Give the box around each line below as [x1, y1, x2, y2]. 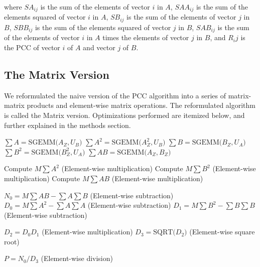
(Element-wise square [189, 226, 255, 237]
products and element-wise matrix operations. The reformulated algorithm [27, 100, 256, 110]
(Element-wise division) [41, 253, 113, 263]
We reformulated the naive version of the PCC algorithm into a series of [4, 90, 226, 100]
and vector [83, 42, 115, 52]
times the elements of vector [102, 32, 189, 43]
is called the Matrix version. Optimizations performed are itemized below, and [4, 109, 245, 120]
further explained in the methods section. [4, 119, 131, 130]
